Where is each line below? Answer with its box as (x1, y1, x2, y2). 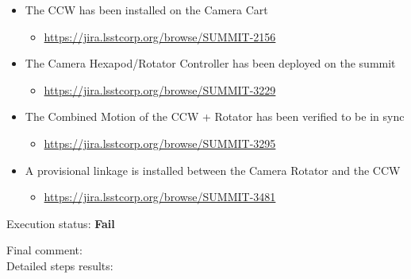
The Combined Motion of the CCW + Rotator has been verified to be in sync (25, 108, 405, 125)
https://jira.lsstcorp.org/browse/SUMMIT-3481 (44, 188, 276, 205)
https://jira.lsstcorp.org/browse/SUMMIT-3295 (44, 134, 276, 151)
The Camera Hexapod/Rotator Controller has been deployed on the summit (25, 55, 396, 72)
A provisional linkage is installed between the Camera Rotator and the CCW (25, 161, 401, 178)
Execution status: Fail (6, 215, 115, 231)
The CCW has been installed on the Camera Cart (25, 2, 268, 17)
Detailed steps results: (6, 257, 113, 273)
